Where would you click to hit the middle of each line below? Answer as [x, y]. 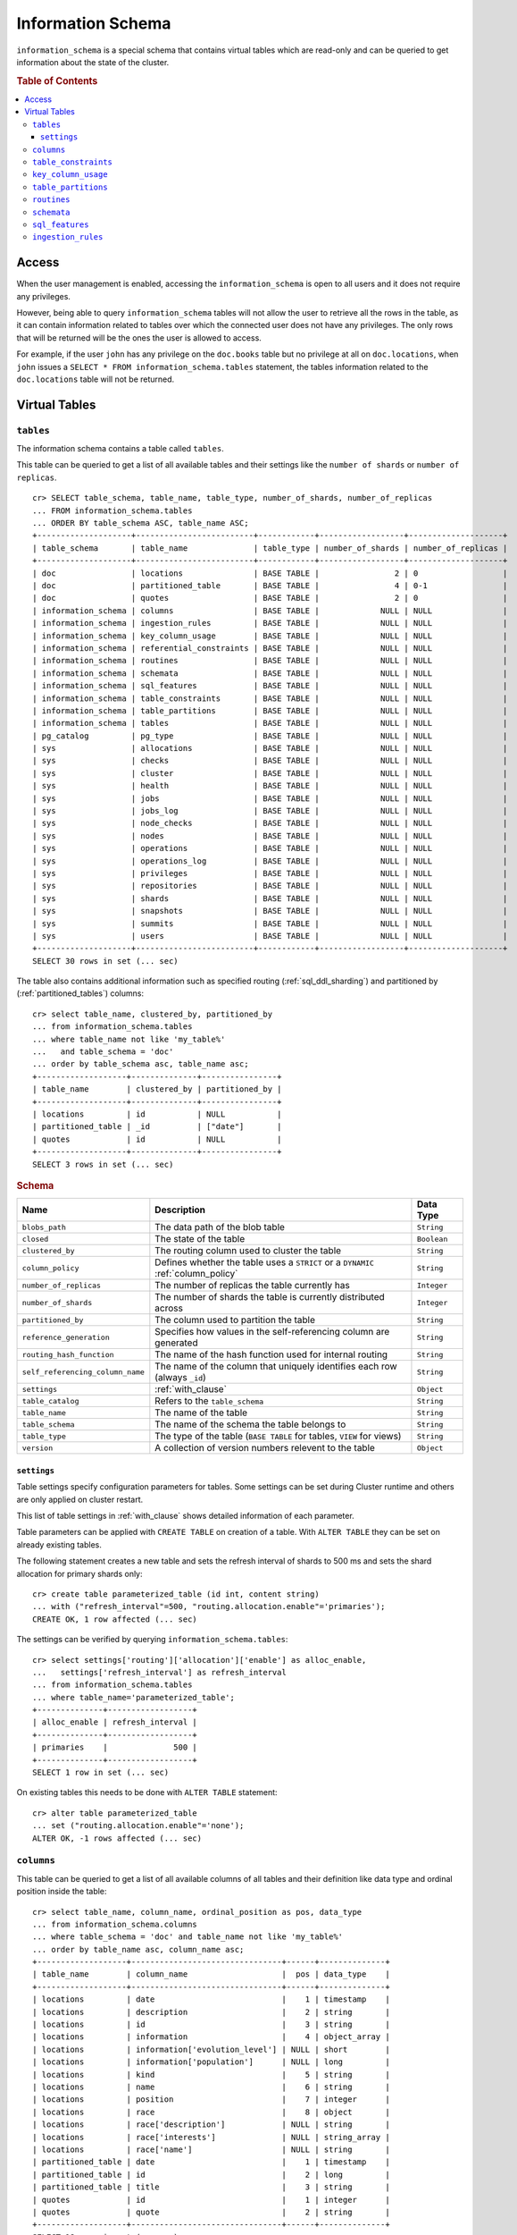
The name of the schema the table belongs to [250, 1424]
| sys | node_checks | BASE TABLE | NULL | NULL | [270, 823]
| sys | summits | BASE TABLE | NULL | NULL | [270, 924]
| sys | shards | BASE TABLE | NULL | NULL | [270, 898]
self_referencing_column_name [83, 1372]
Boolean [432, 1239]
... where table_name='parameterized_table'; [134, 1697]
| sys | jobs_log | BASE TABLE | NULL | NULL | [270, 811]
